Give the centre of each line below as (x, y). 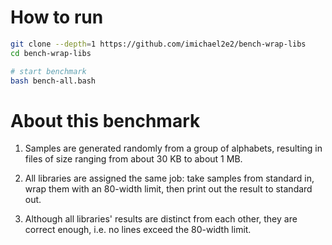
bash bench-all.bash (53, 81)
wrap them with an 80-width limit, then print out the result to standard (168, 189)
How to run (57, 17)
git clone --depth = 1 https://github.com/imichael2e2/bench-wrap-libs (158, 44)
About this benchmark (105, 120)
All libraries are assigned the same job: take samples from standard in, (169, 178)
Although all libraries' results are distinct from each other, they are (161, 219)
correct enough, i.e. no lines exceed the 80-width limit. (138, 230)
